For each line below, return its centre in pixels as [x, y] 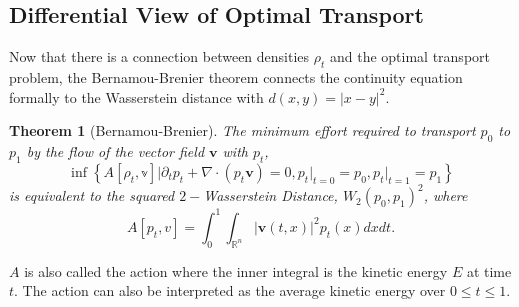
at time [489, 270]
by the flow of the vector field [115, 150]
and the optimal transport [409, 56]
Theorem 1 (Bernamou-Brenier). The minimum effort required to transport [242, 130]
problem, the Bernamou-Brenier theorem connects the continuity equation [236, 77]
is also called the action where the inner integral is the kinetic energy [236, 270]
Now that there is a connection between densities [159, 56]
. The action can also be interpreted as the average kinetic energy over [230, 290]
